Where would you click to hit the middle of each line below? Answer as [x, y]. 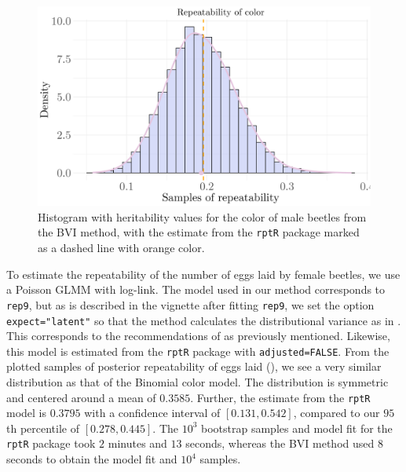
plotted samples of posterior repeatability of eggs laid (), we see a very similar [194, 366]
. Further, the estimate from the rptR [280, 397]
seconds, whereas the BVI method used [280, 443]
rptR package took [51, 443]
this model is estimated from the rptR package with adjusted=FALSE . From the [198, 351]
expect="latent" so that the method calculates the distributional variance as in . [204, 320]
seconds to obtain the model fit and [92, 459]
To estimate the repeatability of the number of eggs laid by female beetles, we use [203, 274]
